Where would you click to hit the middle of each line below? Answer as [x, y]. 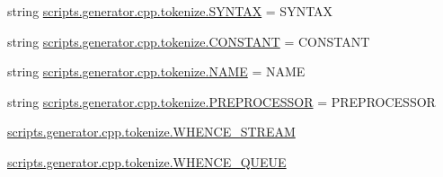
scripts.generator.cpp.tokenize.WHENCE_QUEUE [147, 161]
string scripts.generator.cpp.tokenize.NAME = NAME [156, 71]
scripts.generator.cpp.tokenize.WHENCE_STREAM [151, 132]
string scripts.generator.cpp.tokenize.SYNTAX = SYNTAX [170, 11]
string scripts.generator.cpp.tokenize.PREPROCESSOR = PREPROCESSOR [221, 101]
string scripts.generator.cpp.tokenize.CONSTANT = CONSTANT [189, 41]
